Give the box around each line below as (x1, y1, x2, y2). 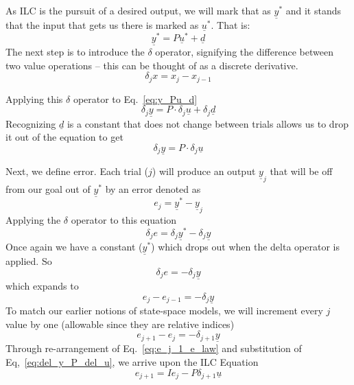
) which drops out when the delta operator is (151, 240, 340, 254)
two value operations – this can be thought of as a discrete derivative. (5, 58, 298, 72)
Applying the (5, 213, 61, 227)
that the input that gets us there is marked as (5, 18, 199, 32)
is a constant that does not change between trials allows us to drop (67, 116, 349, 130)
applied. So (5, 254, 52, 268)
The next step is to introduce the (5, 45, 145, 59)
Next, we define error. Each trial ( (5, 163, 149, 178)
